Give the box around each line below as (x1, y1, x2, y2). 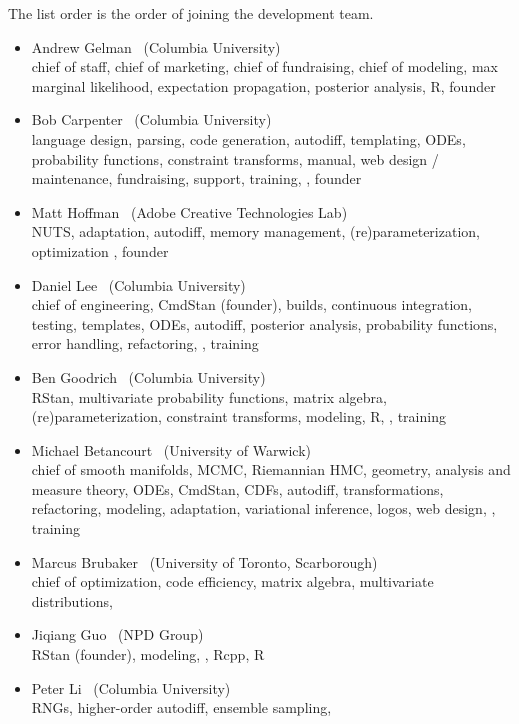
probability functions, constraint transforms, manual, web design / (31, 148, 439, 169)
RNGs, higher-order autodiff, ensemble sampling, (31, 697, 332, 718)
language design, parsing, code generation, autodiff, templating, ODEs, (31, 128, 466, 149)
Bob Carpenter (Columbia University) (31, 109, 272, 130)
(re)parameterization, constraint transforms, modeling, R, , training (31, 406, 446, 427)
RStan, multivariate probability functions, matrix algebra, (31, 386, 387, 407)
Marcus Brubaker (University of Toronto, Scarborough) (31, 551, 378, 572)
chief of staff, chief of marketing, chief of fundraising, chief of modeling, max (31, 56, 498, 77)
